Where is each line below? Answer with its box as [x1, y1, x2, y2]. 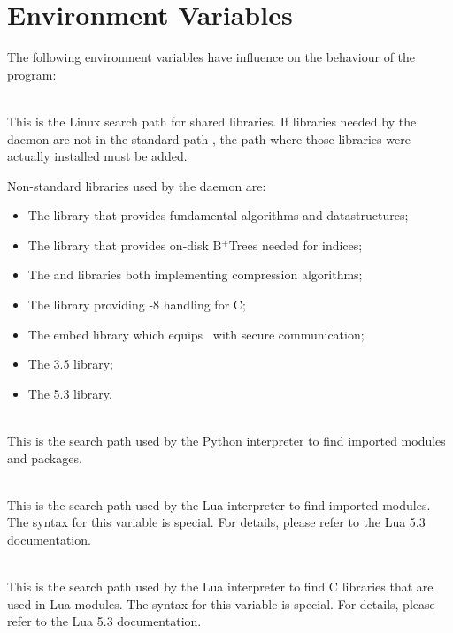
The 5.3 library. [27, 384, 112, 402]
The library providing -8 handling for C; [27, 295, 246, 314]
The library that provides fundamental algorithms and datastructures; [27, 206, 409, 225]
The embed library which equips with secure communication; [27, 324, 365, 343]
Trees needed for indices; [228, 235, 363, 254]
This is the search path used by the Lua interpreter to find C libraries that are [7, 577, 434, 596]
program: [7, 65, 57, 83]
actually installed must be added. [7, 147, 188, 165]
